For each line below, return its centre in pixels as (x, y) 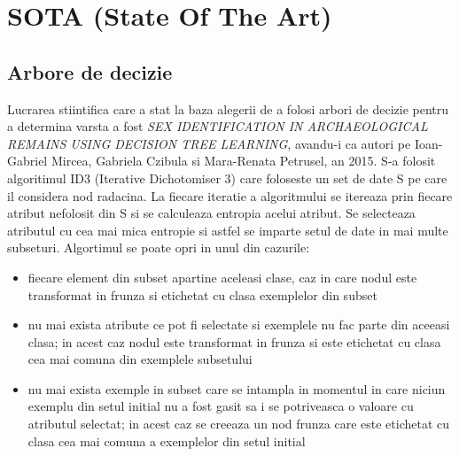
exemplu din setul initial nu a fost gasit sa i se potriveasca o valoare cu (221, 406)
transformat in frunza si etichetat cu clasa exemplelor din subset (202, 294)
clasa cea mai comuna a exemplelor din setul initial (167, 441)
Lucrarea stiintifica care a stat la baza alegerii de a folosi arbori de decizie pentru (228, 108)
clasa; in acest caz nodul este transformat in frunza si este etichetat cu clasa (234, 341)
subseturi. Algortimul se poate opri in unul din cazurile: (159, 247)
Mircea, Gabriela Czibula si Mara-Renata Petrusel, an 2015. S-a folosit (243, 161)
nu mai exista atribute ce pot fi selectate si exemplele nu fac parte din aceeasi (239, 325)
